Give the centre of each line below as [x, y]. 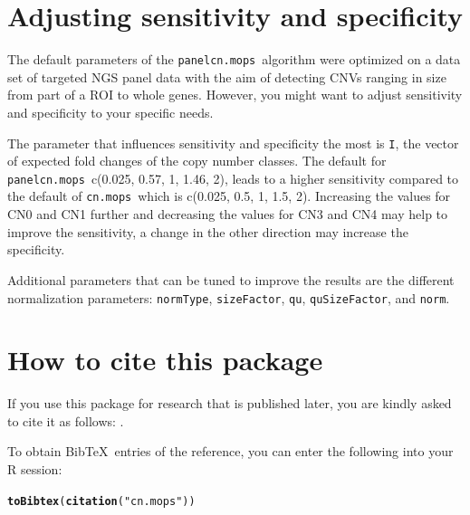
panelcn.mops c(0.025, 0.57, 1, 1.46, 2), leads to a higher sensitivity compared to [233, 178]
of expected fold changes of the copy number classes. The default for [197, 161]
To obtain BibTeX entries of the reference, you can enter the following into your [230, 451]
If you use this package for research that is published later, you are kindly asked [230, 403]
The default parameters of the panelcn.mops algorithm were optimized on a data [234, 59]
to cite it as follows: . [66, 420]
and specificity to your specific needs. [110, 112]
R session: [35, 469]
